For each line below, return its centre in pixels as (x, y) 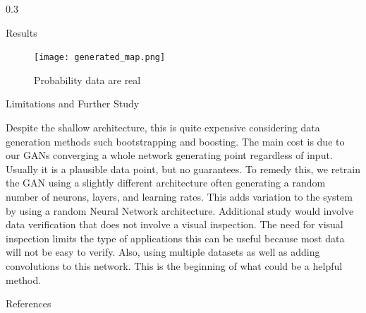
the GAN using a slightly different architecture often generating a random (166, 183)
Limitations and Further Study (73, 104)
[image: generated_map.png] (100, 58)
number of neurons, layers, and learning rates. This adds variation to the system (179, 196)
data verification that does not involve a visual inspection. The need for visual (175, 224)
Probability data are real (87, 79)
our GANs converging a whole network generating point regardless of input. (169, 155)
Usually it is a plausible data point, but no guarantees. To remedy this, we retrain (183, 169)
